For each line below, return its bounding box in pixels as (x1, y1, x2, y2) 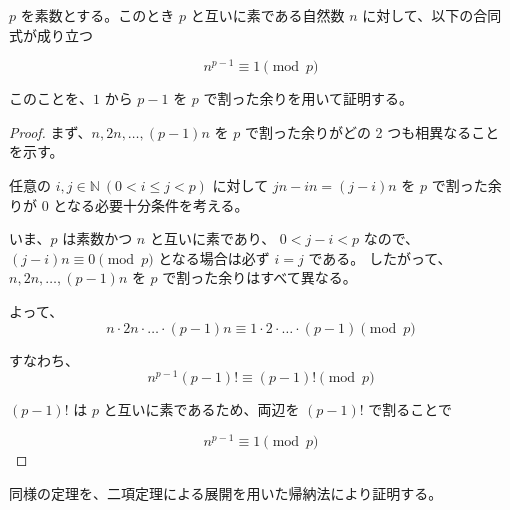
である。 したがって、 (308, 247, 452, 268)
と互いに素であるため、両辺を (103, 399, 300, 420)
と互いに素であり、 (149, 228, 276, 249)
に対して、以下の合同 (362, 5, 502, 25)
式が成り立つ (9, 24, 93, 45)
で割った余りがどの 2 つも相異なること (244, 121, 500, 142)
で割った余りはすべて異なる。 (162, 267, 357, 288)
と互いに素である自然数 (190, 5, 345, 25)
